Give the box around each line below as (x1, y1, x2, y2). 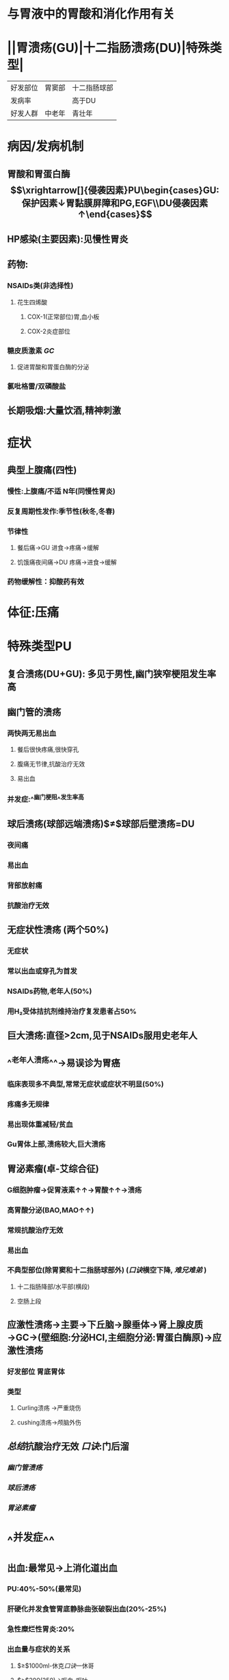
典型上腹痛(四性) (7, 464, 77, 476)
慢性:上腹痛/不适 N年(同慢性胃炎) (7, 486, 116, 496)
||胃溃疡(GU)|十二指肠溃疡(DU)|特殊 (7, 40, 211, 56)
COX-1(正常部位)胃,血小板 (27, 313, 100, 321)
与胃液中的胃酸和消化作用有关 (7, 6, 176, 22)
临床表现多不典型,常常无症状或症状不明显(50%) (7, 1079, 164, 1088)
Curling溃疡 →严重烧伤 (16, 1404, 81, 1412)
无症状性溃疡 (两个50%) (7, 924, 109, 936)
